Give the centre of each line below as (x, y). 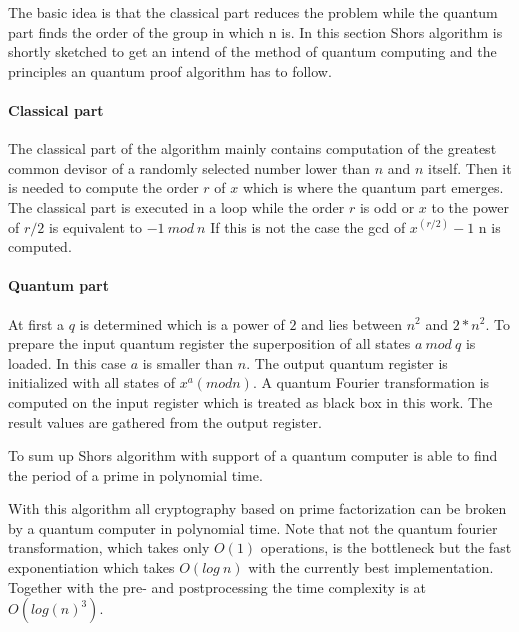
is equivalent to (95, 226)
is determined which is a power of (182, 323)
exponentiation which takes (91, 567)
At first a (36, 323)
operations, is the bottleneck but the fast (386, 547)
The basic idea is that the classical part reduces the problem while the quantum (253, 12)
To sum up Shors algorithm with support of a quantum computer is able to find (253, 455)
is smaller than (188, 362)
